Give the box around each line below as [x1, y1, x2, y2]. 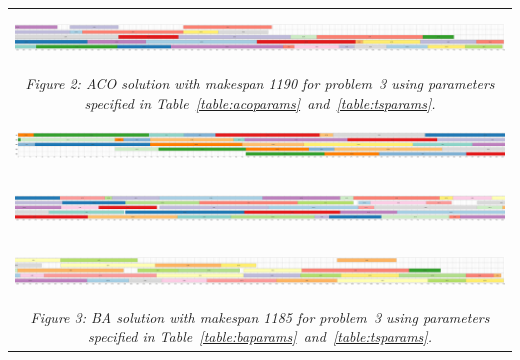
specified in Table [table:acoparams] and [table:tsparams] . [84, 92, 436, 113]
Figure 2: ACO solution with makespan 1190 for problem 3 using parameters [25, 72, 495, 93]
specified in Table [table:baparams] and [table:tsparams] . [88, 326, 432, 347]
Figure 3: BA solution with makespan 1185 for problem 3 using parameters [30, 306, 490, 327]
